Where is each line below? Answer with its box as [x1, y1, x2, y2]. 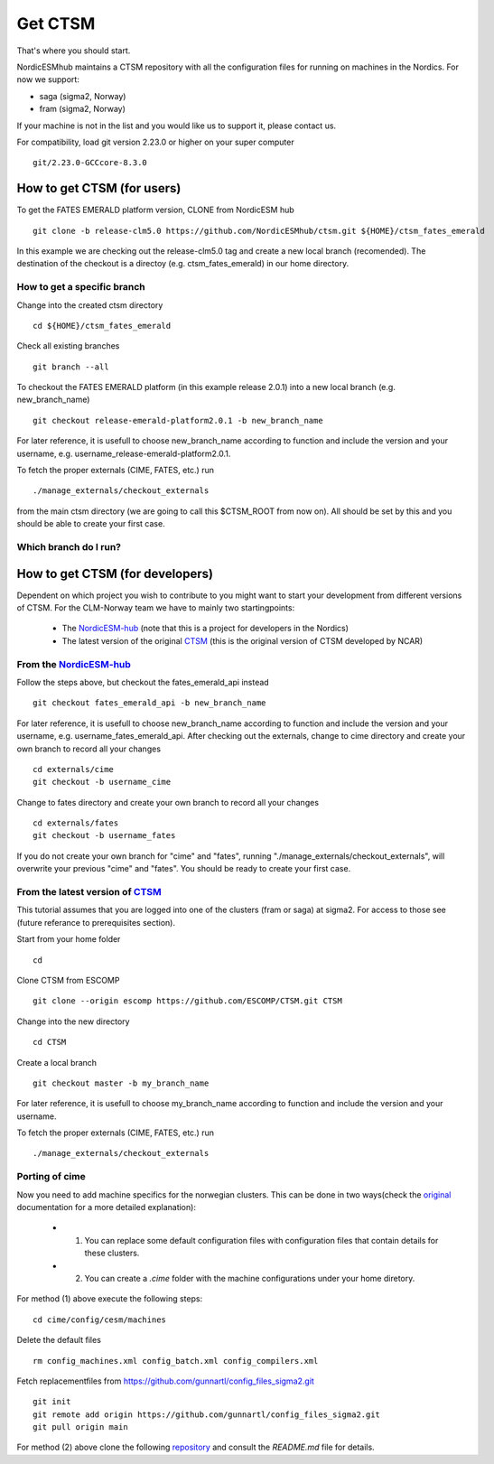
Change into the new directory [16, 1016, 130, 1027]
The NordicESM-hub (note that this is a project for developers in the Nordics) [61, 623, 350, 634]
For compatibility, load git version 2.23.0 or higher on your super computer [16, 136, 294, 147]
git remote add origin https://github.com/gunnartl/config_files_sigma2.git [33, 1409, 381, 1420]
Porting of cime [16, 1170, 86, 1183]
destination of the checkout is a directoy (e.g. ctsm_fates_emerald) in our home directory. [16, 258, 350, 269]
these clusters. [84, 1247, 140, 1259]
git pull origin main [33, 1422, 128, 1432]
